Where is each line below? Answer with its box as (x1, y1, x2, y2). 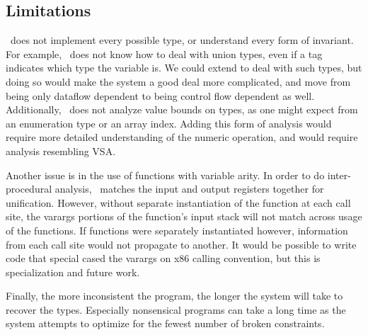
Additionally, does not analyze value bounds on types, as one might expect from (6, 102, 358, 117)
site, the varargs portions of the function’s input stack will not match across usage (6, 209, 362, 224)
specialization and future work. (6, 264, 140, 279)
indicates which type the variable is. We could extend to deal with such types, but (6, 60, 362, 75)
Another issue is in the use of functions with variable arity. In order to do (6, 167, 325, 182)
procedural (6, 181, 52, 196)
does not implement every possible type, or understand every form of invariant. (10, 33, 354, 47)
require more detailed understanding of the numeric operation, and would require (6, 130, 358, 144)
